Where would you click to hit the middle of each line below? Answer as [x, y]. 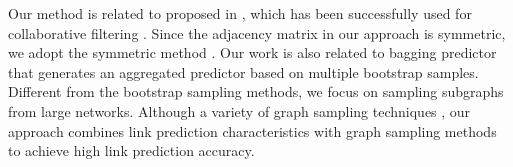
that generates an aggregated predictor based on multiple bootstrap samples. [243, 71]
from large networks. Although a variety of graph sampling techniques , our [239, 110]
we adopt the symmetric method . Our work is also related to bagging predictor [252, 52]
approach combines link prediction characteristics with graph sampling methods [252, 130]
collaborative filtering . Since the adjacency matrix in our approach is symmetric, [257, 32]
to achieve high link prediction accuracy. [131, 150]
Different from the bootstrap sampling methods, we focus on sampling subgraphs [256, 91]
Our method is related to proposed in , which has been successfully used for [240, 13]
